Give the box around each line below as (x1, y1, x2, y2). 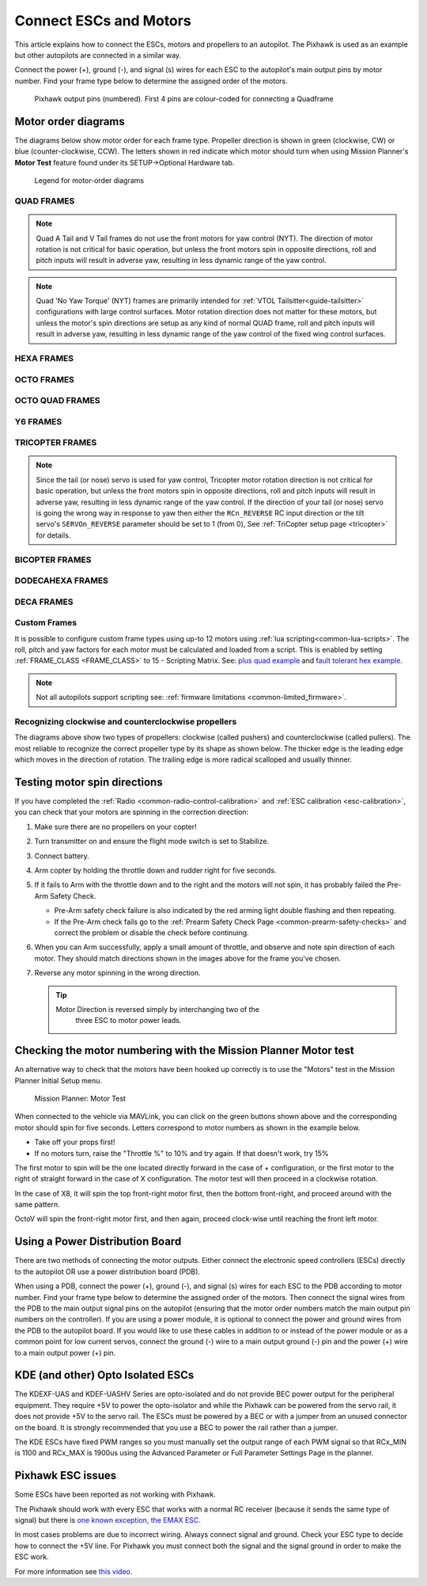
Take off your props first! (34, 1137, 115, 1147)
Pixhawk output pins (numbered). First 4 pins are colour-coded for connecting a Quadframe (34, 94, 334, 104)
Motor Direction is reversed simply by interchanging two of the (55, 1004, 260, 1014)
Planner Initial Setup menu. (14, 1075, 103, 1085)
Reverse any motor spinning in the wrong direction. (34, 968, 201, 978)
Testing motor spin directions (14, 775, 163, 789)
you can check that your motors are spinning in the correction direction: (14, 808, 249, 817)
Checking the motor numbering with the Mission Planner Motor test (14, 1044, 355, 1057)
